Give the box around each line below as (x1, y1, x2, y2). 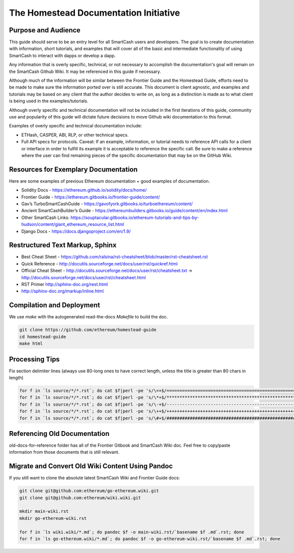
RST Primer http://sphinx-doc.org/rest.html (21, 282, 108, 288)
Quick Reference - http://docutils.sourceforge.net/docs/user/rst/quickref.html (21, 261, 178, 266)
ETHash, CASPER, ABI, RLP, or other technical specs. (21, 132, 129, 138)
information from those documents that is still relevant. (9, 449, 120, 455)
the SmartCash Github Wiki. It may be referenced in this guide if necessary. (9, 69, 161, 74)
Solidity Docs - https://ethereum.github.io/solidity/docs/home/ (21, 187, 147, 193)
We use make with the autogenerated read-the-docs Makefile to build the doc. (9, 314, 168, 320)
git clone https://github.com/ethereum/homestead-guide (19, 327, 157, 333)
